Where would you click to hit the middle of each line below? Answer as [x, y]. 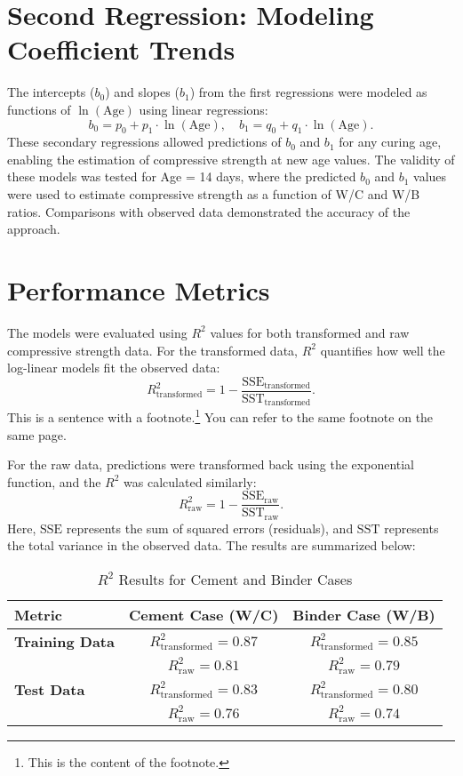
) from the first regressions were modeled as [308, 92]
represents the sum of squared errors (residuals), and [210, 528]
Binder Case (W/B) [364, 615]
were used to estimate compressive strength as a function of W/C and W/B [214, 194]
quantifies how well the [383, 350]
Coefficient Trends [121, 49]
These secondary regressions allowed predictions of [144, 142]
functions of [39, 109]
